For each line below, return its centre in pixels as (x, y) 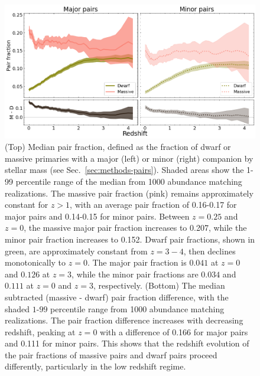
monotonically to (35, 262)
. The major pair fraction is (137, 262)
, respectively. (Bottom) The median (159, 285)
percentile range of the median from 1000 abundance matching (129, 181)
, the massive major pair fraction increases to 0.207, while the (135, 228)
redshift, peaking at (40, 331)
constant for (27, 205)
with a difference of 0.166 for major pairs (174, 331)
